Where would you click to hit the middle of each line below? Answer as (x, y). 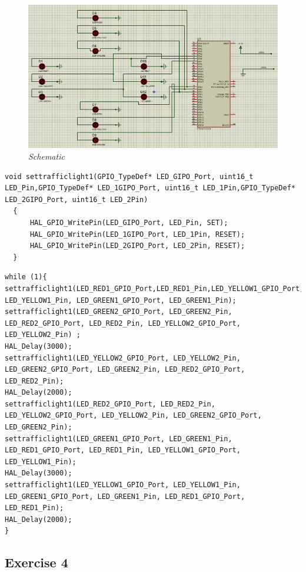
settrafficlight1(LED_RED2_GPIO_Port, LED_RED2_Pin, (110, 404)
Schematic (46, 156)
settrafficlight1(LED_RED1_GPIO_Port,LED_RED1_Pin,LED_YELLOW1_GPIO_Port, (154, 288)
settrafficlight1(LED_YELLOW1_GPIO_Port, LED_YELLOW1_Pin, (123, 485)
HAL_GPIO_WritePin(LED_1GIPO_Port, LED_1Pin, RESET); (137, 234)
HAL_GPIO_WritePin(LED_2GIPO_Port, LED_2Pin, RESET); (137, 246)
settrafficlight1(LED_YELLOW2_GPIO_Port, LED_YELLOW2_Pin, (123, 358)
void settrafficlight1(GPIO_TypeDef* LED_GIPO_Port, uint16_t (129, 176)
